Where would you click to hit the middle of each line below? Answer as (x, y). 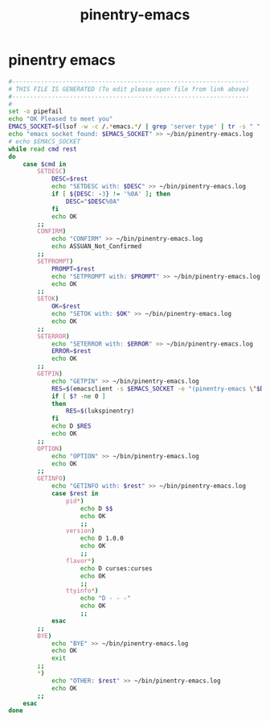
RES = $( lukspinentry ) (100, 411)
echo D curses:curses (116, 568)
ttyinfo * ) (82, 591)
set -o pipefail (35, 112)
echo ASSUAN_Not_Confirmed (96, 247)
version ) (80, 531)
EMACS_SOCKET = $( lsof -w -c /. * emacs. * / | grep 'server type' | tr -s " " (135, 126)
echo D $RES (71, 426)
